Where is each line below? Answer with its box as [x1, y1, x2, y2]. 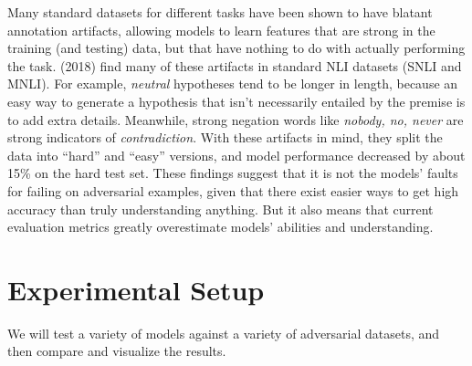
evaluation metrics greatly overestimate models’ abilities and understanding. [7, 217, 434, 236]
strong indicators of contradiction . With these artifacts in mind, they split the [7, 128, 443, 147]
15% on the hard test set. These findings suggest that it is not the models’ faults [7, 163, 458, 183]
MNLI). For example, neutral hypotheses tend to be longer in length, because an [7, 74, 458, 93]
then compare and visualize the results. [7, 341, 226, 361]
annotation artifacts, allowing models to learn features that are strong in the [7, 20, 435, 39]
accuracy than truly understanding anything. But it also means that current [7, 199, 434, 218]
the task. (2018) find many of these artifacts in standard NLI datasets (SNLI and [7, 56, 462, 75]
